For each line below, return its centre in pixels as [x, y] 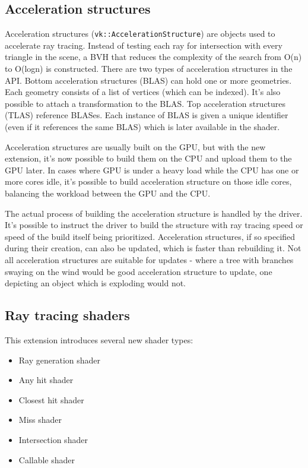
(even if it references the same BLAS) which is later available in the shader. [142, 127]
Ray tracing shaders [67, 315]
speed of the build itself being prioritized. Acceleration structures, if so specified [150, 236]
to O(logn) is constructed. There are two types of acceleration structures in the [149, 69]
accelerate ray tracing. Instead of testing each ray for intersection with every [144, 45]
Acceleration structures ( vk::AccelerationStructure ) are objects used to [140, 34]
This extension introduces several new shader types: [99, 339]
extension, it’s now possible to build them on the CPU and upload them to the [148, 158]
